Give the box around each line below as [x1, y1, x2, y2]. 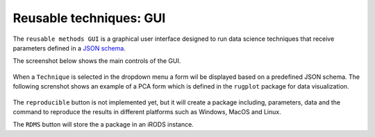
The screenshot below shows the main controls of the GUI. [12, 57, 181, 65]
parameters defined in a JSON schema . [12, 44, 126, 52]
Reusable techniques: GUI [12, 10, 166, 26]
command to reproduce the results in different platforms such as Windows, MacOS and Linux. [12, 107, 281, 116]
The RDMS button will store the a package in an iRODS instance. [12, 120, 194, 129]
